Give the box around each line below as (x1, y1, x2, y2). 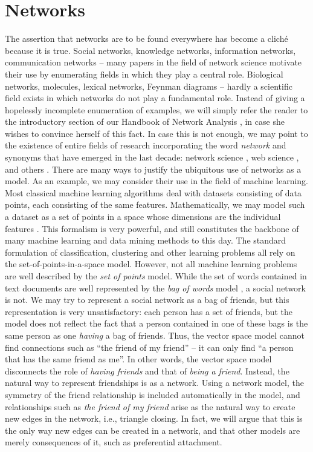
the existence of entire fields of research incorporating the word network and (5, 139, 286, 151)
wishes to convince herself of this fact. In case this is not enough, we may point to (5, 127, 308, 139)
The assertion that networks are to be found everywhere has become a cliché (5, 32, 288, 45)
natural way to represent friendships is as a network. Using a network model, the (5, 376, 304, 389)
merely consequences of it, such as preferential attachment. (5, 436, 222, 448)
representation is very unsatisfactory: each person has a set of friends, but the (5, 305, 293, 317)
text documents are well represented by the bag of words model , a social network (5, 281, 306, 294)
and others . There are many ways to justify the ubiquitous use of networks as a (5, 162, 302, 175)
